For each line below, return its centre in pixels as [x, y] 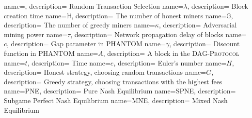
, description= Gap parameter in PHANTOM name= [87, 44]
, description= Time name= [69, 62]
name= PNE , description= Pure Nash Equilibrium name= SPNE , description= [120, 91]
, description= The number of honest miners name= [149, 15]
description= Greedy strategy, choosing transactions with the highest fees [113, 81]
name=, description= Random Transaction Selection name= [94, 6]
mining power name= [36, 34]
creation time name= [35, 15]
